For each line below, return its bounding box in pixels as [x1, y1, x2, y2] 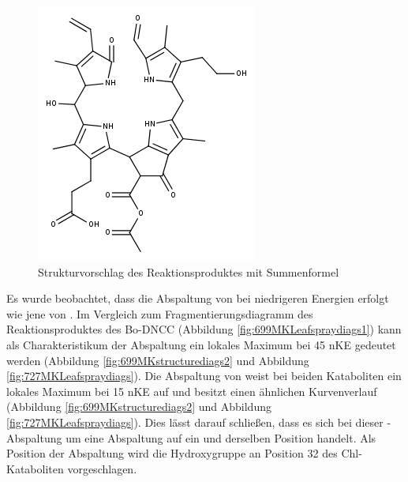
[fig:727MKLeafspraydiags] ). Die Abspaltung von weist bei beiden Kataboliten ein [6, 367, 402, 384]
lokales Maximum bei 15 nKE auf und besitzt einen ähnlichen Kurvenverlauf [6, 382, 377, 399]
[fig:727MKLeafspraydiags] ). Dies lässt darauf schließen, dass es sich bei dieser [6, 413, 384, 430]
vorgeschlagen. [67, 460, 137, 476]
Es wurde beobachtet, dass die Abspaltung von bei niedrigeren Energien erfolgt [6, 290, 389, 307]
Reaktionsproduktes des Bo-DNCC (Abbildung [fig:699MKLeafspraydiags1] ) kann [6, 321, 402, 337]
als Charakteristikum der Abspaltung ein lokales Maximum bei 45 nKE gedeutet [6, 336, 396, 352]
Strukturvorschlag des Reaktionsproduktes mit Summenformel [38, 263, 339, 280]
